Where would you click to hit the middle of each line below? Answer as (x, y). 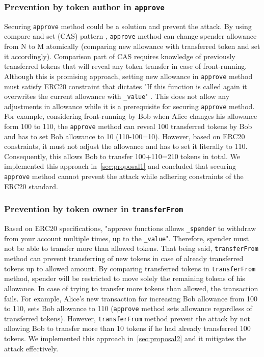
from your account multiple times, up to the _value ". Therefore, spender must (127, 238)
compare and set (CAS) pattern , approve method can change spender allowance (130, 36)
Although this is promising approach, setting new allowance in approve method (128, 76)
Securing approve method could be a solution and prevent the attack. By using (128, 26)
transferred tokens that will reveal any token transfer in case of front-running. (126, 66)
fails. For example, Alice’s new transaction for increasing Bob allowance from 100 (131, 298)
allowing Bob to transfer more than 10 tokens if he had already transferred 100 (127, 328)
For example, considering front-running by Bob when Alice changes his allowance (131, 116)
